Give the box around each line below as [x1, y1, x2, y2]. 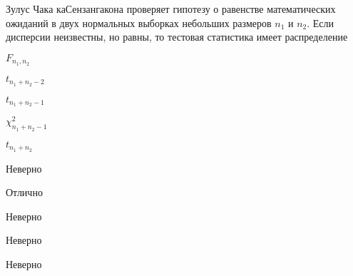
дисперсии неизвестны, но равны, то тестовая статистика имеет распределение [6, 29, 348, 44]
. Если [307, 15, 334, 30]
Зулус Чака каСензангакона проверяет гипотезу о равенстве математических [6, 1, 336, 16]
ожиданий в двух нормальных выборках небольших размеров [6, 15, 272, 30]
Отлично [6, 185, 43, 200]
